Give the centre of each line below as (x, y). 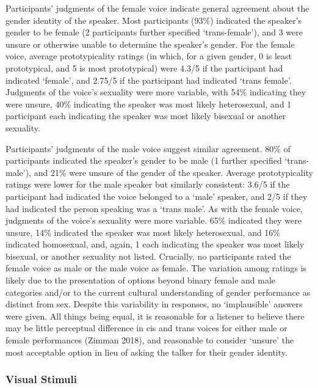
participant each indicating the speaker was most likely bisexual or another (146, 116)
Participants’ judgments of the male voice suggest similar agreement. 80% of (148, 148)
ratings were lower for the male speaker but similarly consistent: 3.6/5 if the (148, 184)
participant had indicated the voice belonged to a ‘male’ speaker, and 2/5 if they (157, 196)
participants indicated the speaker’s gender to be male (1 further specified (144, 160)
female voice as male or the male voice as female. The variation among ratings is (156, 268)
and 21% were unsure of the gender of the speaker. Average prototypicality (173, 172)
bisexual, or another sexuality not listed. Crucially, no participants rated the (148, 256)
